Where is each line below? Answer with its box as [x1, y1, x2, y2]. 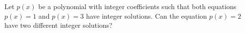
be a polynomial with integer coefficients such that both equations [38, 1, 237, 11]
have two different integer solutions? [4, 20, 112, 30]
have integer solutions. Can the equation [86, 11, 207, 21]
